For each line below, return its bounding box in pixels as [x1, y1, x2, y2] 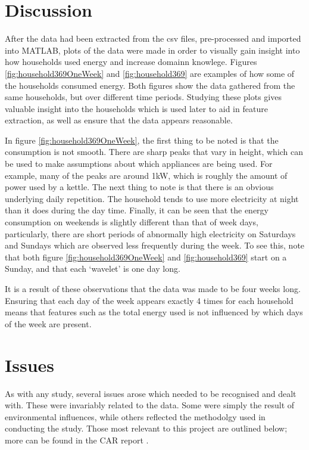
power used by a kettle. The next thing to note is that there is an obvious [5, 181, 274, 193]
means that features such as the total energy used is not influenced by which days [5, 306, 303, 318]
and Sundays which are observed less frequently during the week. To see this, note [5, 239, 305, 252]
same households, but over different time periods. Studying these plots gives [5, 91, 282, 103]
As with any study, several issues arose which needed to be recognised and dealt [5, 387, 296, 399]
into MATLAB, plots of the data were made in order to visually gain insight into [5, 44, 300, 56]
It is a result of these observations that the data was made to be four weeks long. [5, 283, 301, 294]
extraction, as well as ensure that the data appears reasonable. [5, 114, 233, 126]
